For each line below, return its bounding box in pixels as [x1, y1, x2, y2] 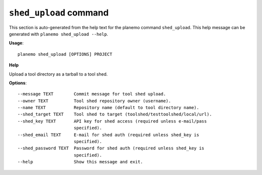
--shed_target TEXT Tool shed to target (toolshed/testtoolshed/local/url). [17, 111, 212, 117]
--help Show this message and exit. [17, 159, 143, 165]
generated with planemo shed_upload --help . [9, 31, 109, 37]
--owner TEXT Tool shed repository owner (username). [17, 98, 171, 104]
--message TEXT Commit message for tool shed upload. [17, 91, 166, 97]
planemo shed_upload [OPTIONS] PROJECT [17, 51, 113, 57]
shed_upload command [9, 7, 109, 18]
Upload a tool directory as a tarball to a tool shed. [9, 71, 108, 77]
